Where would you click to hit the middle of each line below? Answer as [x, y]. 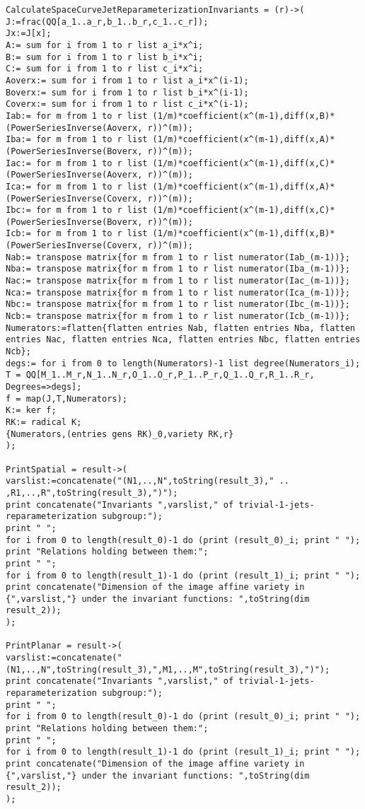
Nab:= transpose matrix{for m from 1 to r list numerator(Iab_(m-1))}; [178, 257]
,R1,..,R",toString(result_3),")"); [92, 493]
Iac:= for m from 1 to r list [77, 163]
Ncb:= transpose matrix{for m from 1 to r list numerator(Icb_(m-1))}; [178, 316]
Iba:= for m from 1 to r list [77, 140]
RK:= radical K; [44, 422]
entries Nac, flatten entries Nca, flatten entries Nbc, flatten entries [183, 340]
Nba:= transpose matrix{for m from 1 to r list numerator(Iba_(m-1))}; [178, 269]
